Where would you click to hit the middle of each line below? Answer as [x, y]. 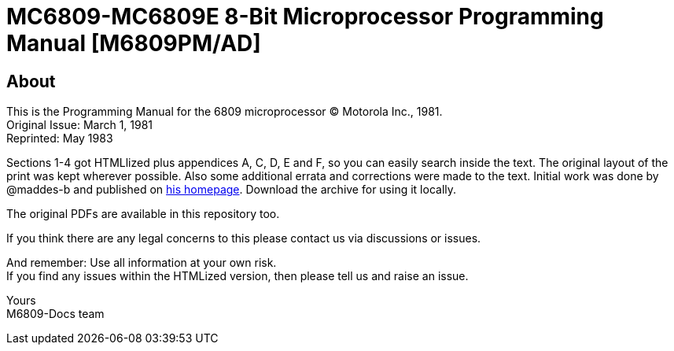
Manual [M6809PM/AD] [134, 43]
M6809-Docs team [55, 314]
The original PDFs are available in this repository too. [143, 214]
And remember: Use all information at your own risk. [142, 263]
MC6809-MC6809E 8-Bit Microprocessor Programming [305, 17]
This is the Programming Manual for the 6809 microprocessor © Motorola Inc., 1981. [225, 112]
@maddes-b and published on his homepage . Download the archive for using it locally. [232, 190]
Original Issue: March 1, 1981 [80, 125]
